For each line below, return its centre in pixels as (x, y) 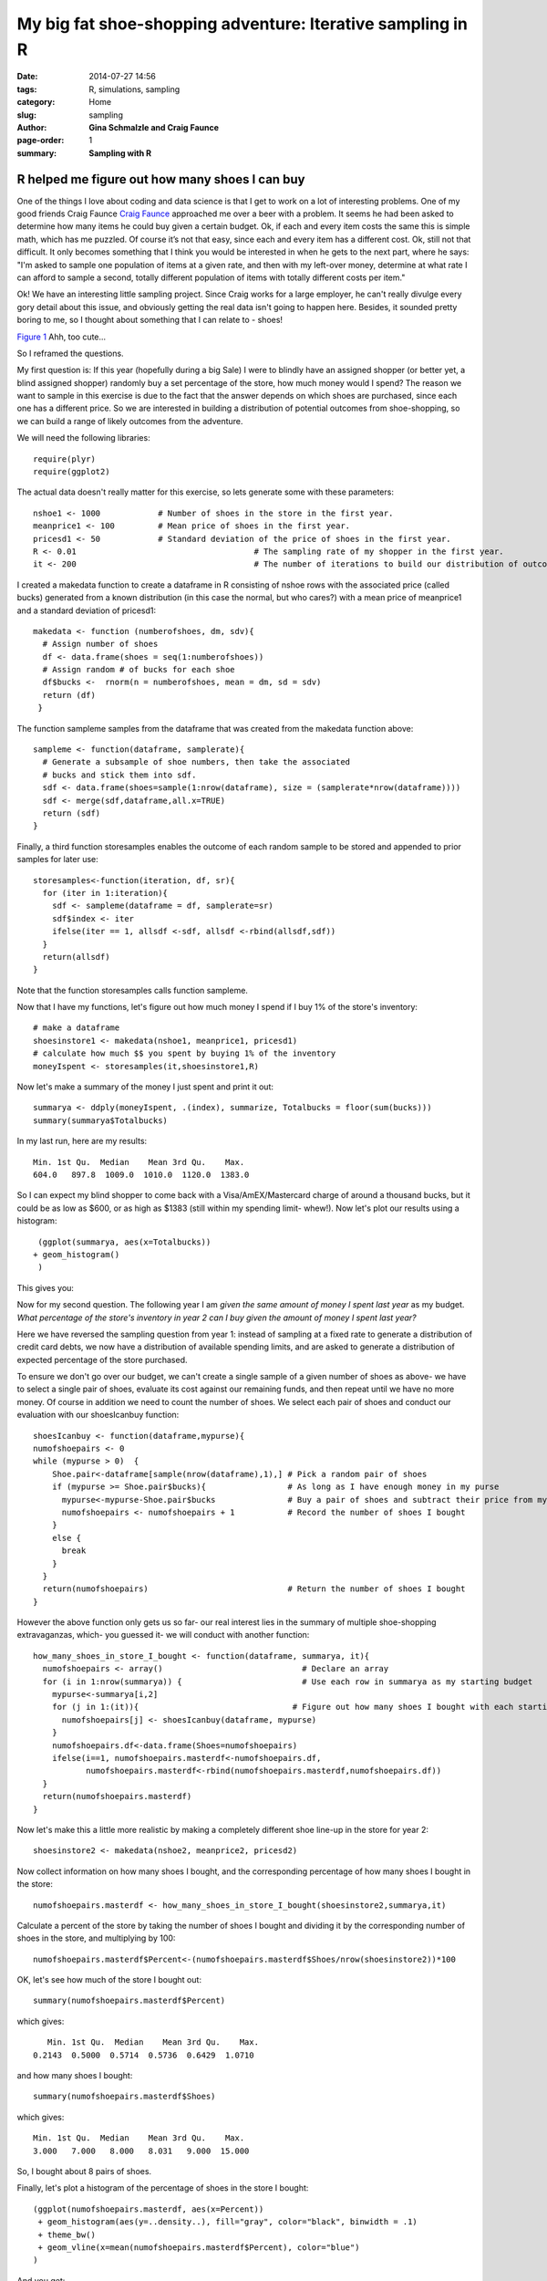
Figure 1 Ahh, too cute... (62, 337)
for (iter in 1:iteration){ (105, 893)
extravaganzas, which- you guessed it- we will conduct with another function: (163, 1635)
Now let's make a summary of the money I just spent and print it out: (145, 1087)
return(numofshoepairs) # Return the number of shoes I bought (254, 1589)
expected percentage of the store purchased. (102, 1359)
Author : (32, 127)
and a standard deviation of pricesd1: (87, 610)
